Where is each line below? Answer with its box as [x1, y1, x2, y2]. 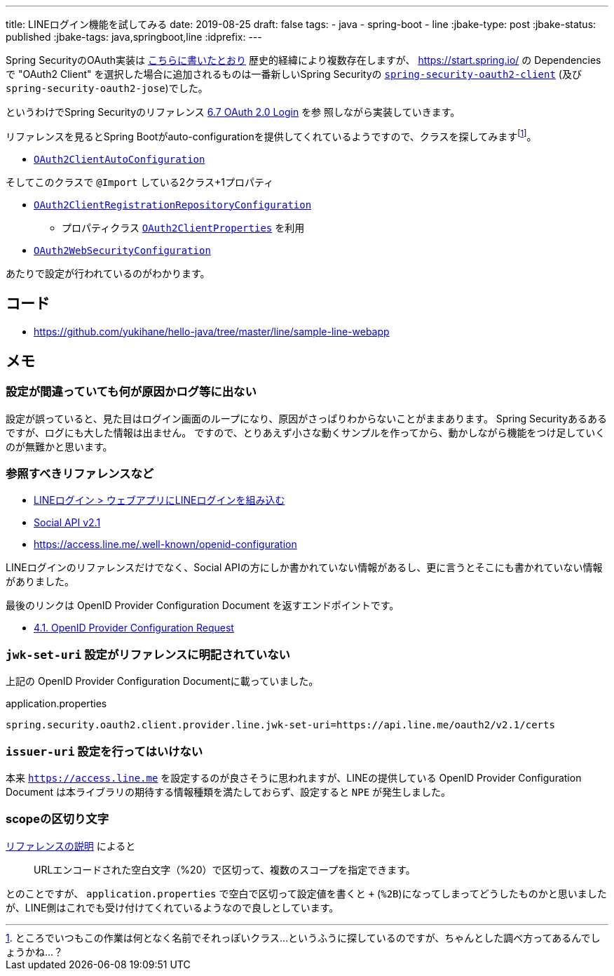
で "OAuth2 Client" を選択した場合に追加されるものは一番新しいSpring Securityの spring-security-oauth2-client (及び [6, 68, 582, 80]
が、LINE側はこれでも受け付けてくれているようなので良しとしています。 [6, 901, 339, 914]
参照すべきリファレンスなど [6, 467, 154, 481]
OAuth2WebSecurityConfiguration [34, 244, 211, 256]
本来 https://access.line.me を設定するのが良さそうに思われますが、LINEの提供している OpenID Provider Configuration [6, 771, 582, 784]
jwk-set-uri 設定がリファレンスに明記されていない [6, 647, 290, 662]
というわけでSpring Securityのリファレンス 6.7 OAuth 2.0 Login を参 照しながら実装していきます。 [6, 106, 460, 118]
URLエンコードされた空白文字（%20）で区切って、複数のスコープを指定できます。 [34, 863, 416, 876]
